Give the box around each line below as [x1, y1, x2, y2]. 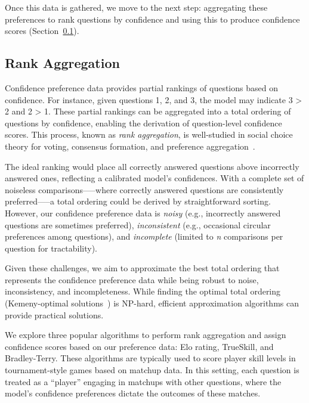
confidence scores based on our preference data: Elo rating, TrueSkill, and [5, 340, 274, 352]
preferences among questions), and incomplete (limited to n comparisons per [5, 230, 283, 243]
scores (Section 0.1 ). [5, 24, 79, 37]
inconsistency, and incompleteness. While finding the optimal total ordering [5, 285, 281, 297]
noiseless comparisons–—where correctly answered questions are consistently [5, 183, 284, 196]
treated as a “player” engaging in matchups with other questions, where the [5, 375, 282, 387]
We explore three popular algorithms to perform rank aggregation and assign [5, 328, 286, 341]
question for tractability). [5, 241, 97, 254]
